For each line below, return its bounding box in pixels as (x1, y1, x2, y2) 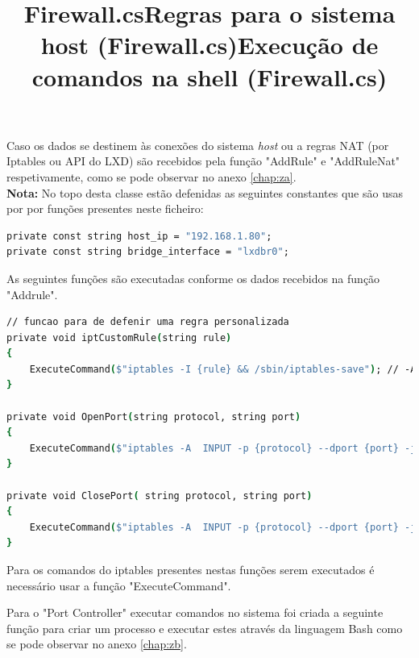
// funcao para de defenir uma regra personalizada (6, 316, 289, 328)
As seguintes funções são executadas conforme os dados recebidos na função (6, 269, 380, 286)
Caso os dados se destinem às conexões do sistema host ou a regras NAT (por (6, 136, 389, 153)
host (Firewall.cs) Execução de (40, 28, 379, 61)
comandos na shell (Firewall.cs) (31, 60, 388, 93)
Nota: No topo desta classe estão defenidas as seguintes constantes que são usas (6, 184, 403, 201)
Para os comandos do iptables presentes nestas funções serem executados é (6, 561, 375, 577)
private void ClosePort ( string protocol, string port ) (6, 489, 313, 502)
